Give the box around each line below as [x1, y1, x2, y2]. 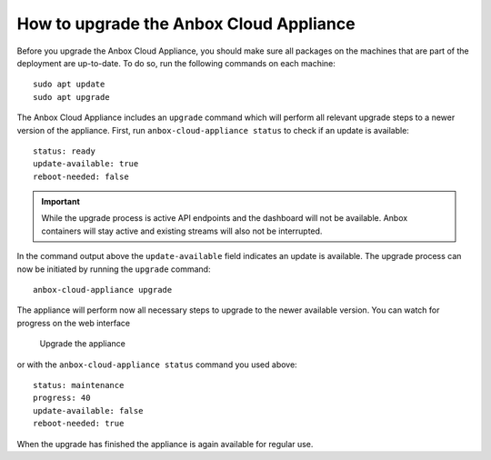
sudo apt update [33, 79, 105, 90]
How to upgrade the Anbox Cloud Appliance [16, 14, 356, 34]
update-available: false [33, 405, 144, 415]
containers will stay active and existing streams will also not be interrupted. [41, 225, 323, 236]
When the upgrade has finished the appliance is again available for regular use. [16, 438, 314, 449]
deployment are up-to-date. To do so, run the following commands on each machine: [16, 57, 336, 68]
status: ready [33, 145, 95, 156]
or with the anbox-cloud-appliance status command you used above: [16, 359, 297, 370]
